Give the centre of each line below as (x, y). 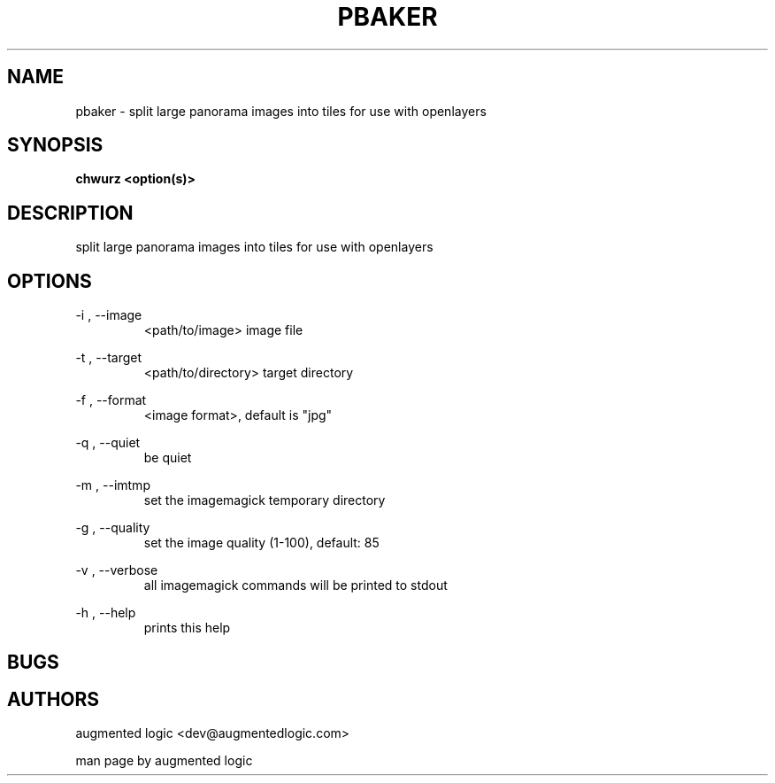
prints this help (187, 628)
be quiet (168, 458)
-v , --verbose (117, 570)
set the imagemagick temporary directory (265, 500)
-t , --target (109, 358)
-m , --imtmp (113, 485)
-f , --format (111, 400)
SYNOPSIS (55, 145)
